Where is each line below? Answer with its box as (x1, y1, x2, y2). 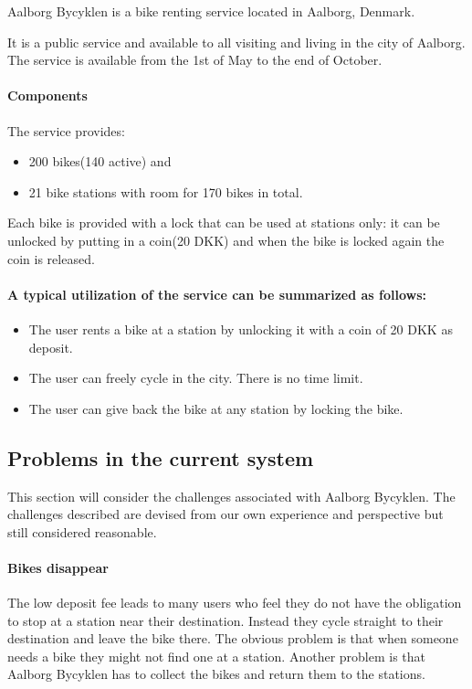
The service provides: (7, 121, 125, 140)
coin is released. (7, 249, 95, 268)
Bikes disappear (7, 557, 109, 577)
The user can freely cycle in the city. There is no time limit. (28, 368, 363, 387)
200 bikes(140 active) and (28, 152, 172, 171)
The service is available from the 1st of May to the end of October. (7, 50, 383, 69)
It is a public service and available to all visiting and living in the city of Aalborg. (7, 32, 466, 51)
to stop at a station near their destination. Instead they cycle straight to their (7, 610, 444, 630)
